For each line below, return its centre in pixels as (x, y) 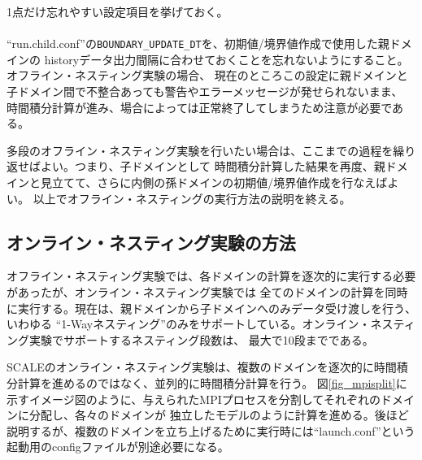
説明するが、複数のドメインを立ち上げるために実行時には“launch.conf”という (211, 430)
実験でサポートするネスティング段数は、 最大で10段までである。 (201, 339)
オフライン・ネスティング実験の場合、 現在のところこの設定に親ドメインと (207, 75)
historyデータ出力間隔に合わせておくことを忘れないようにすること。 (226, 59)
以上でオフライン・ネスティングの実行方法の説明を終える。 (192, 198)
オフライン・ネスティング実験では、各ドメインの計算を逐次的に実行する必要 (211, 276)
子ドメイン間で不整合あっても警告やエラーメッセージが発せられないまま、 (205, 91)
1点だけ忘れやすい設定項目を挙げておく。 (117, 11)
